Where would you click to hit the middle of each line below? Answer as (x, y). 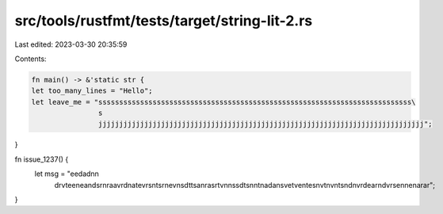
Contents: (31, 59)
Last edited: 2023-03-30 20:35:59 (71, 44)
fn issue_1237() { (42, 159)
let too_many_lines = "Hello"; (92, 91)
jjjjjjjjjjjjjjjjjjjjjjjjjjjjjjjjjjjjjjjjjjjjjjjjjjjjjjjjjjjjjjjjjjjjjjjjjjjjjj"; (265, 124)
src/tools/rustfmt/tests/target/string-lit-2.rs (164, 21)
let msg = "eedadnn (67, 174)
